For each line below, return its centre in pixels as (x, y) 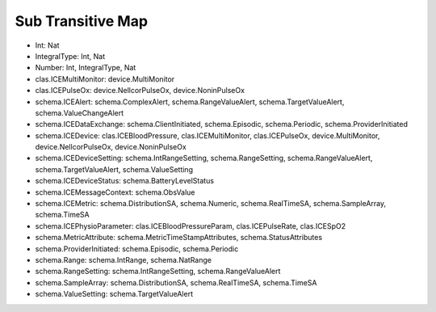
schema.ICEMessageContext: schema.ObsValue (115, 192)
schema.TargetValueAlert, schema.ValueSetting (114, 169)
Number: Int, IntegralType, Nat (86, 68)
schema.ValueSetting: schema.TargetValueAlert (114, 294)
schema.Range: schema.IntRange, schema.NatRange (123, 259)
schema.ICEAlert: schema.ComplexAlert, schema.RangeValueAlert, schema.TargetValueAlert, (190, 102)
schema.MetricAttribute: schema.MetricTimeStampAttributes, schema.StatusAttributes (179, 238)
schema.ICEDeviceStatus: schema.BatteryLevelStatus (124, 181)
